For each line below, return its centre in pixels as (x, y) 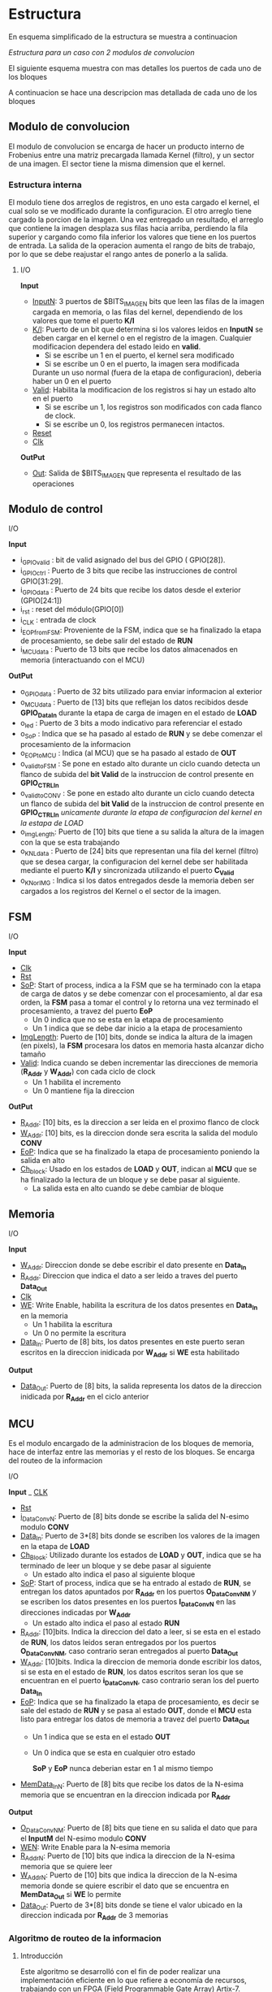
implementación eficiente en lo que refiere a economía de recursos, (134, 1981)
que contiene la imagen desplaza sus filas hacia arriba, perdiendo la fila (128, 228)
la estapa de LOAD (52, 823)
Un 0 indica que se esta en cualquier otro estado (114, 1752)
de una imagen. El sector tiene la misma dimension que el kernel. (117, 163)
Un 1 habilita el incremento (77, 1082)
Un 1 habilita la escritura (72, 1325)
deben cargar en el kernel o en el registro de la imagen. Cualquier (142, 337)
